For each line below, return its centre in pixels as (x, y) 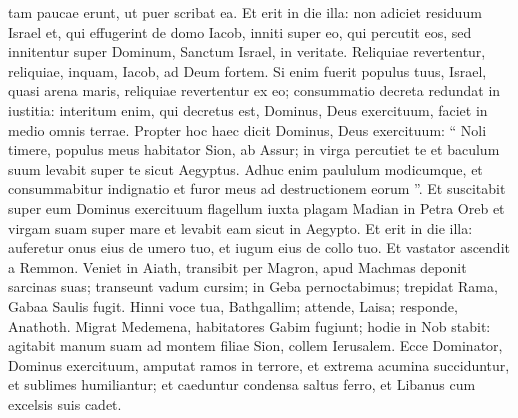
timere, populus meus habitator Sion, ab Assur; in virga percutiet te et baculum (254, 149)
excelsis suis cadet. (65, 403)
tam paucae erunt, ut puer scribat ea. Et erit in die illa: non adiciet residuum (245, 12)
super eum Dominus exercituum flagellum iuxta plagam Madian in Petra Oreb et (256, 207)
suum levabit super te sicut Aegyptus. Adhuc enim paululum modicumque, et (245, 168)
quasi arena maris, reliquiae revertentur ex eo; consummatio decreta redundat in (254, 90)
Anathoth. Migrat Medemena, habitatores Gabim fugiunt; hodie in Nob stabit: (249, 325)
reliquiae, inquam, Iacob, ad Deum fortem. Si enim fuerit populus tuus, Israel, (247, 70)
